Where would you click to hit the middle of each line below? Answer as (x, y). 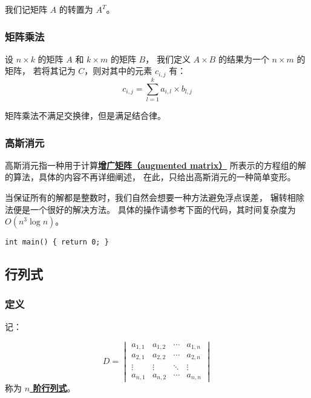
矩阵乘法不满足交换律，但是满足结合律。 (85, 115)
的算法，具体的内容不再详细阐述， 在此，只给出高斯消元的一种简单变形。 (150, 177)
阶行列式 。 (54, 388)
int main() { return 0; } (57, 242)
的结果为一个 (244, 59)
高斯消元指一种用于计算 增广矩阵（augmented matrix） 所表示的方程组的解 (155, 165)
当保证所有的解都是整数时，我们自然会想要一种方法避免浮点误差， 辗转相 (150, 197)
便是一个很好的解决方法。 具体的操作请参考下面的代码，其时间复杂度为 (154, 209)
